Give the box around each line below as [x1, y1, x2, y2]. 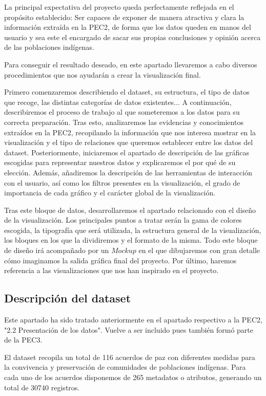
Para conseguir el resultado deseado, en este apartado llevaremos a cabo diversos [4, 59, 257, 69]
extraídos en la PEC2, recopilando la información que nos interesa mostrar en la [4, 127, 256, 137]
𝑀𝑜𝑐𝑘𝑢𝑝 [111, 247, 136, 255]
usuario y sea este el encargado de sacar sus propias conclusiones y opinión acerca [4, 31, 261, 42]
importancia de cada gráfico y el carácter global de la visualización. [4, 187, 216, 198]
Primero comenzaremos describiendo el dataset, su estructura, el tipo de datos [4, 86, 250, 97]
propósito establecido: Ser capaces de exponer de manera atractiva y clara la [4, 11, 244, 22]
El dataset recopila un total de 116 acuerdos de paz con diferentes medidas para [4, 351, 255, 362]
